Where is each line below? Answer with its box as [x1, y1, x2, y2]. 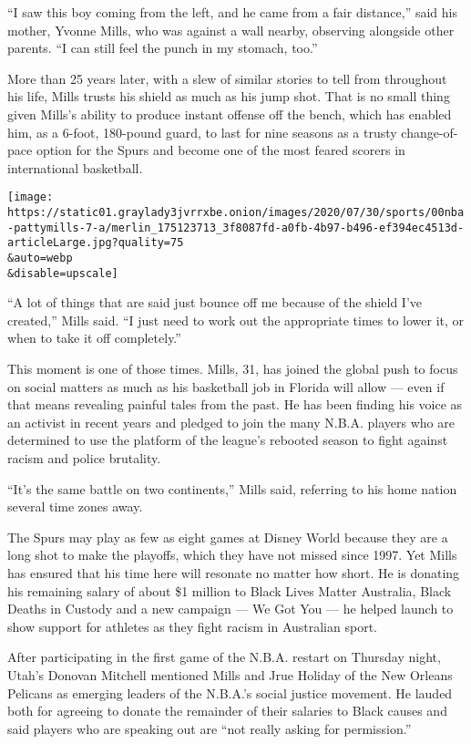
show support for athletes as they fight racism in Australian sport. [7, 616, 377, 635]
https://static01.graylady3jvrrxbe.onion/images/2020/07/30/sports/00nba [7, 206, 465, 219]
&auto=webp [7, 251, 73, 264]
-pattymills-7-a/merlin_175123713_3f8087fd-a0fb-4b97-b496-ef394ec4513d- [7, 221, 465, 234]
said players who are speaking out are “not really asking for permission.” [7, 718, 412, 738]
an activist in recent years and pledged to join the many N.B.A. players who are [7, 412, 455, 431]
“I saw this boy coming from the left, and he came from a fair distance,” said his [7, 3, 457, 21]
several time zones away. [7, 497, 143, 516]
